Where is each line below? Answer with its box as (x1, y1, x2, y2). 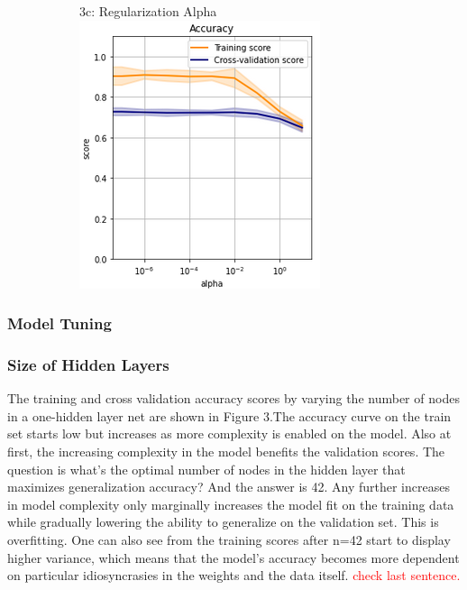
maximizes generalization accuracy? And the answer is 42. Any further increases (7, 477, 450, 496)
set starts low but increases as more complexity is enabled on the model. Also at (7, 424, 452, 443)
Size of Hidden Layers (7, 353, 169, 375)
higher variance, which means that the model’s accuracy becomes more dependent (7, 548, 460, 567)
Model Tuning (7, 312, 112, 335)
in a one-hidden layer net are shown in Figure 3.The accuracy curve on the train (7, 406, 452, 425)
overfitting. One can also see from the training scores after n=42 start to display (7, 530, 451, 549)
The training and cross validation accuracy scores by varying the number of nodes (7, 389, 460, 408)
